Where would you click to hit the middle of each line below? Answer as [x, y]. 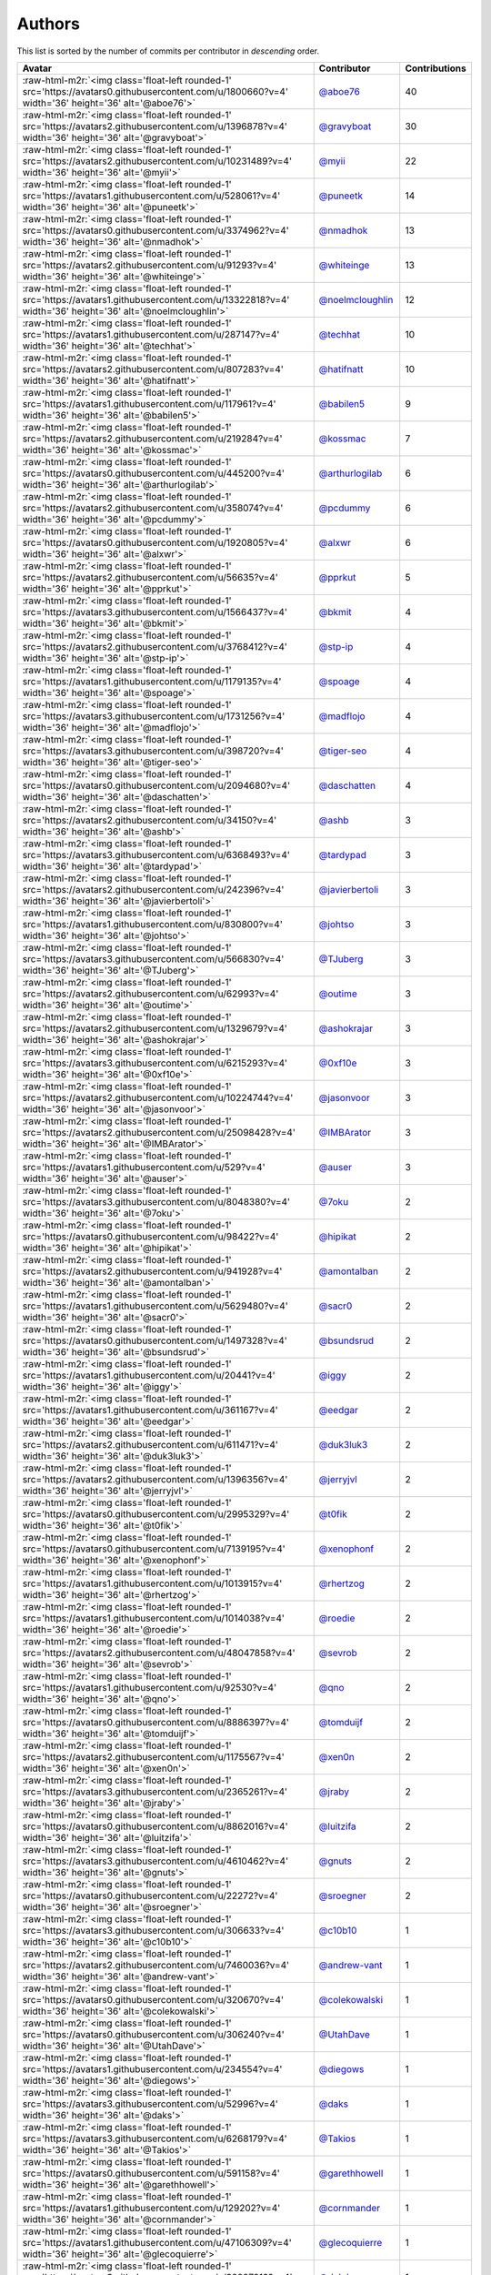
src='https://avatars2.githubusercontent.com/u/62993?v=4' [150, 994]
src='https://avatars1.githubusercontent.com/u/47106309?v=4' [157, 2242]
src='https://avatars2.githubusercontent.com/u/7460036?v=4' [156, 1965]
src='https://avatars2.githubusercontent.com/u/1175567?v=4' [154, 1756]
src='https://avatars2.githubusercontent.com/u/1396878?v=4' [155, 126]
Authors [49, 24]
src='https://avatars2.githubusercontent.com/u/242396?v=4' [153, 889]
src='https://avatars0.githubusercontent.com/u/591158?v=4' [151, 2173]
